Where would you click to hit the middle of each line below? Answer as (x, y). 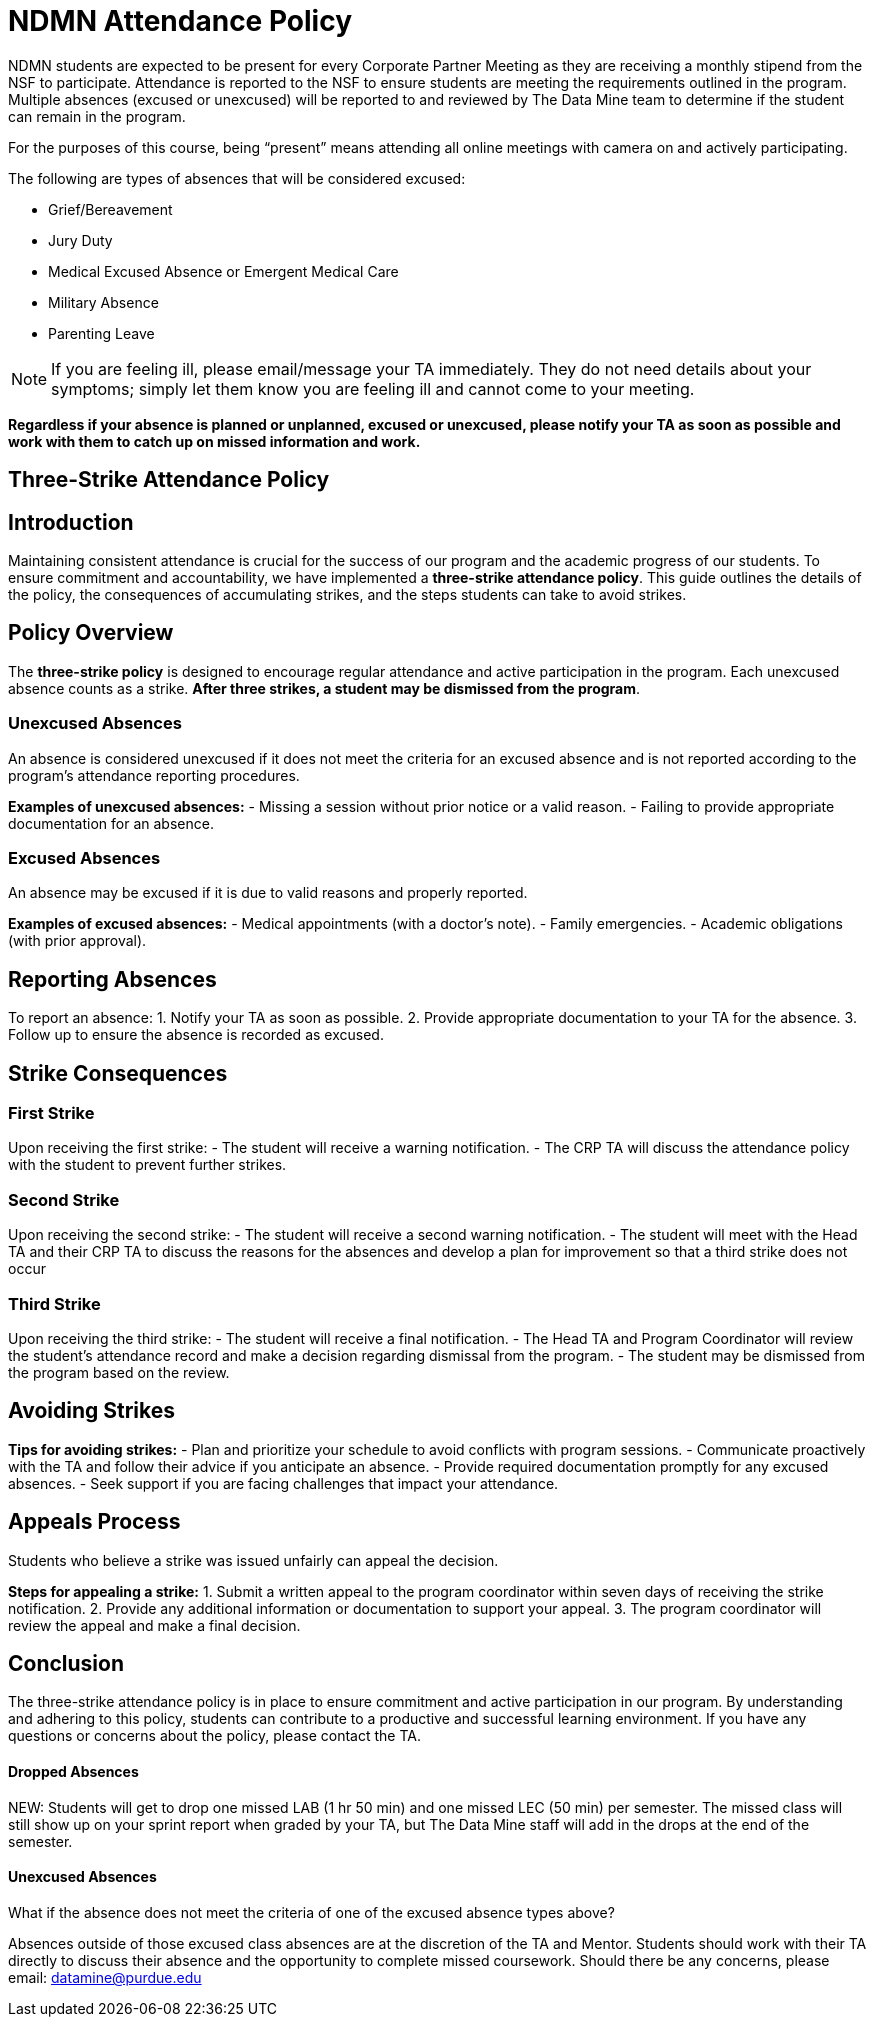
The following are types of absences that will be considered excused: (237, 178)
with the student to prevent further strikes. (147, 1165)
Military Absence (103, 302)
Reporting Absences (112, 979)
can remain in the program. (97, 116)
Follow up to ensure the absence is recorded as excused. (196, 1035)
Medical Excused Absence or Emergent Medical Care (223, 271)
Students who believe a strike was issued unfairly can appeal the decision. (253, 1560)
